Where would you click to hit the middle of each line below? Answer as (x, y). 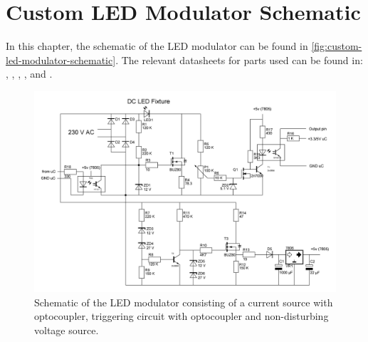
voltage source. (67, 330)
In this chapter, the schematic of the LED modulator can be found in (157, 46)
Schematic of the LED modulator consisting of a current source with (184, 302)
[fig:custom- (337, 46)
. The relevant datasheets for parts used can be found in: (239, 59)
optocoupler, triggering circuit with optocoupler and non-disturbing (182, 316)
